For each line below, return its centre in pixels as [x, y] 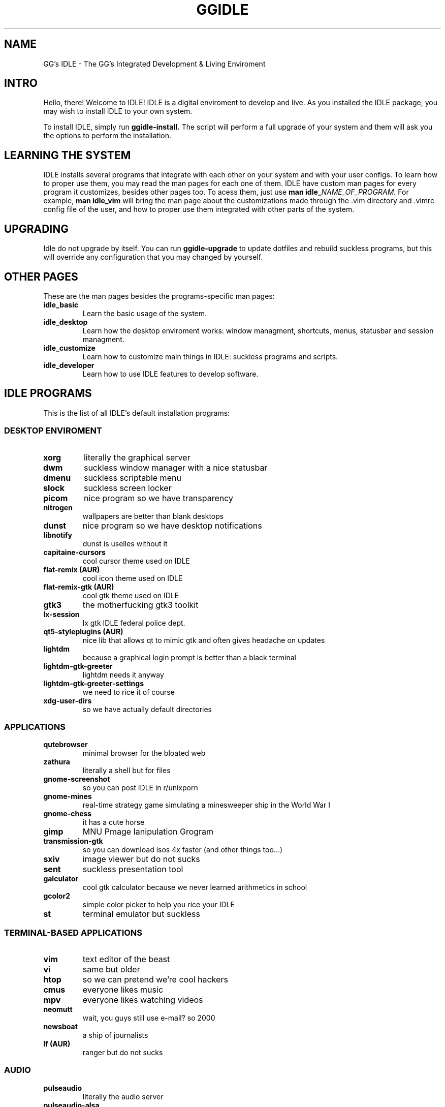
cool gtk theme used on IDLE [131, 595]
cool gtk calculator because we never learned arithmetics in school [195, 887]
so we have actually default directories [147, 709]
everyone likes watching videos [143, 1000]
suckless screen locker [128, 488]
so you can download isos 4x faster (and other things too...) [183, 850]
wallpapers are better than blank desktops [153, 516]
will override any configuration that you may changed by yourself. [153, 257]
